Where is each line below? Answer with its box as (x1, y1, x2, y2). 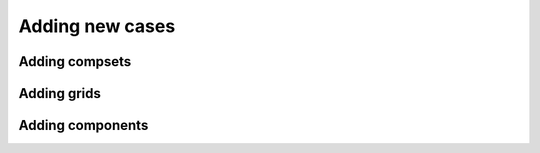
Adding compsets (18, 53, 132, 70)
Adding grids (18, 85, 102, 102)
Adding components (18, 117, 149, 134)
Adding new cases (18, 15, 176, 37)
